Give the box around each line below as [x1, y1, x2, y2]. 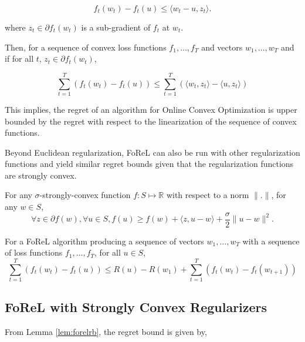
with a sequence [242, 234, 300, 247]
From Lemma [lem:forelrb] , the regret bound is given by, [5, 326, 207, 338]
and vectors [201, 41, 243, 53]
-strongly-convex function [39, 189, 131, 201]
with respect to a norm [166, 189, 249, 201]
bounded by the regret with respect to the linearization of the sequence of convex [5, 115, 297, 127]
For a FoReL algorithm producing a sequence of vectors [5, 234, 204, 247]
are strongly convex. [5, 169, 77, 181]
